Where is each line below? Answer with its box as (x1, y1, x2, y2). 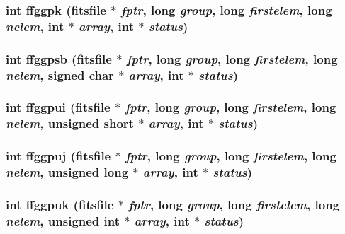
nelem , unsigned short (6, 115, 134, 132)
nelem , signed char (6, 66, 114, 83)
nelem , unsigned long (6, 163, 129, 181)
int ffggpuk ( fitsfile (6, 195, 114, 213)
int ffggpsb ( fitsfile (6, 49, 112, 67)
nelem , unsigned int (6, 211, 120, 229)
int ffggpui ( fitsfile (6, 98, 111, 116)
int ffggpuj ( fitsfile (6, 147, 111, 165)
